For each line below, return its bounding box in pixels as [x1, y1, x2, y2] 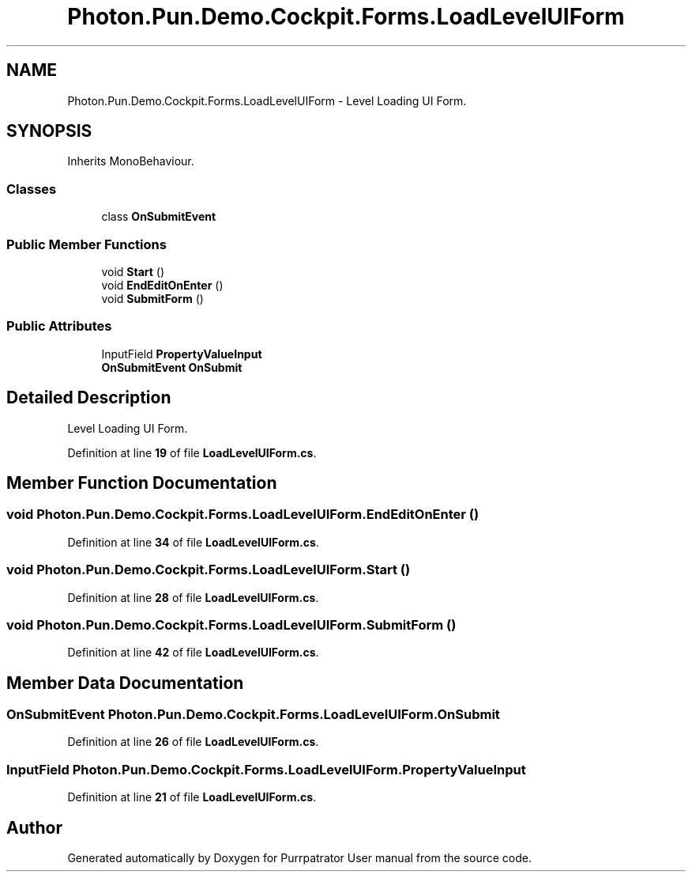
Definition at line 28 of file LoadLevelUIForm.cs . [67, 590, 319, 604]
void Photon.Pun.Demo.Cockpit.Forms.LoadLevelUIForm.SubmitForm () [6, 616, 457, 633]
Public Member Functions [6, 236, 167, 252]
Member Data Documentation [6, 672, 244, 693]
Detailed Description [6, 388, 171, 408]
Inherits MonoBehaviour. [67, 154, 194, 168]
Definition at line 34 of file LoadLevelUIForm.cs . [67, 535, 319, 549]
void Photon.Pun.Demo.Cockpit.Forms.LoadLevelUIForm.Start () [6, 562, 411, 578]
